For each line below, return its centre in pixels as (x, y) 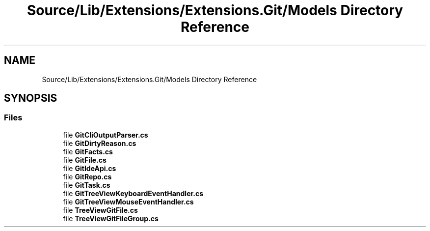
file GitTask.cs (87, 185)
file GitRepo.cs (87, 176)
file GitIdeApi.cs (90, 168)
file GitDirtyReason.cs (100, 143)
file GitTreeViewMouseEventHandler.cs (128, 202)
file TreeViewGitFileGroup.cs (111, 218)
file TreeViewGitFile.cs (100, 210)
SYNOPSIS (31, 98)
